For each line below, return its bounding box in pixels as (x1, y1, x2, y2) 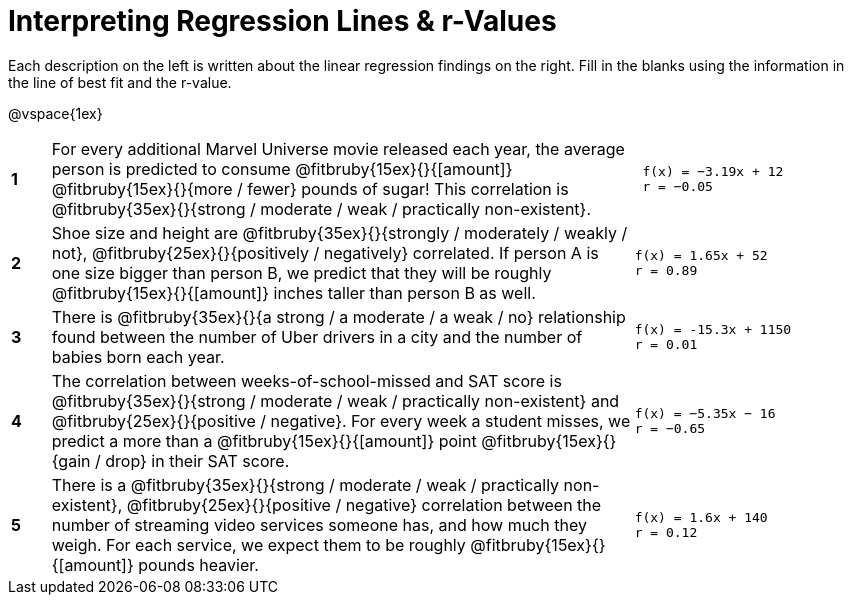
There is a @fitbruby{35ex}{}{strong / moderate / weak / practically (51, 474, 560, 495)
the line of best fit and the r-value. (8, 73, 232, 91)
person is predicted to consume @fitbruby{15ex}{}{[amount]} (51, 158, 513, 179)
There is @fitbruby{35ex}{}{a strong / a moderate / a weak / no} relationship (51, 306, 626, 327)
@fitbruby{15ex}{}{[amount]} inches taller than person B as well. (51, 282, 536, 303)
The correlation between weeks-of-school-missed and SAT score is (51, 370, 562, 391)
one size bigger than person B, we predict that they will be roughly (51, 262, 552, 283)
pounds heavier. (138, 554, 259, 575)
